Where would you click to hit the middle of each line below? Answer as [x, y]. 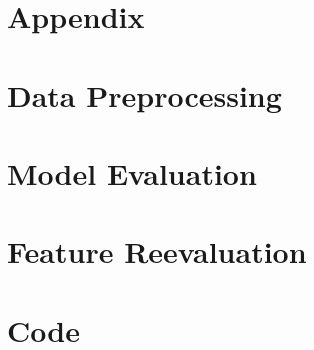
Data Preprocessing [144, 94]
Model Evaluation [132, 172]
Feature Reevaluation [157, 251]
